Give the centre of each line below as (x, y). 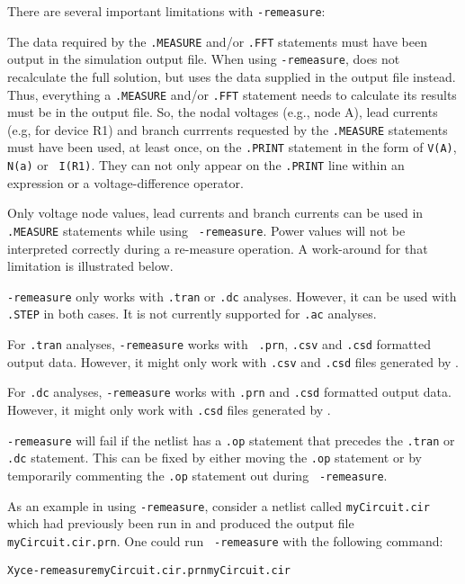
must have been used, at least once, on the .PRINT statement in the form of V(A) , (232, 147)
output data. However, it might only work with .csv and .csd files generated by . (233, 361)
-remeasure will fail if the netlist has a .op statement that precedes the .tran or (231, 440)
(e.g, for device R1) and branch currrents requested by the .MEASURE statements (228, 129)
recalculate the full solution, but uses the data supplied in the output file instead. (232, 76)
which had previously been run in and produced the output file (181, 523)
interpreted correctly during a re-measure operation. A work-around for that (218, 248)
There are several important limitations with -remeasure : (166, 11)
